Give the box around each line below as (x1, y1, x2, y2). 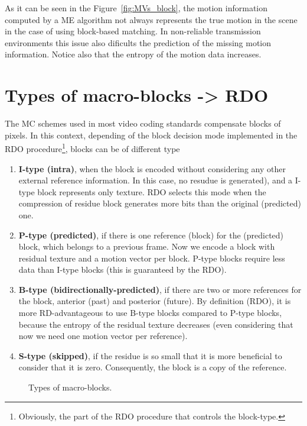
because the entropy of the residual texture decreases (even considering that (18, 318, 293, 330)
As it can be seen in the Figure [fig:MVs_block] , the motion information (5, 2, 268, 14)
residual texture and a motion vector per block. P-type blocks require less (18, 251, 285, 264)
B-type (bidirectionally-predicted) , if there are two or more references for (18, 283, 302, 295)
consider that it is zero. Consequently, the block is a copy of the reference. (18, 361, 287, 373)
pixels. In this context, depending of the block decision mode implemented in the (5, 128, 298, 141)
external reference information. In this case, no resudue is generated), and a (18, 174, 293, 186)
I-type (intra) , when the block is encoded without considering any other (18, 162, 286, 175)
